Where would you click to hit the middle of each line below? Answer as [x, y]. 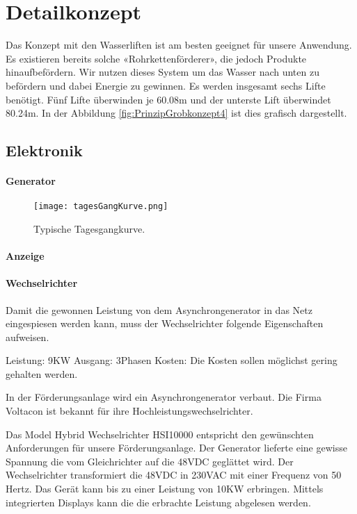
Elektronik [44, 150]
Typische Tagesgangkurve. [89, 228]
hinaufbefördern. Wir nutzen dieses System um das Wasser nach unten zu [162, 72]
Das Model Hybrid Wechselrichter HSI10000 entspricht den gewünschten [160, 434]
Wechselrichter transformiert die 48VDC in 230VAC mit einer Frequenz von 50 [174, 475]
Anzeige [25, 256]
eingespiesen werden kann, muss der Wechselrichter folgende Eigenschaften [165, 323]
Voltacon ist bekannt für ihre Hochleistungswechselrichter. [129, 411]
